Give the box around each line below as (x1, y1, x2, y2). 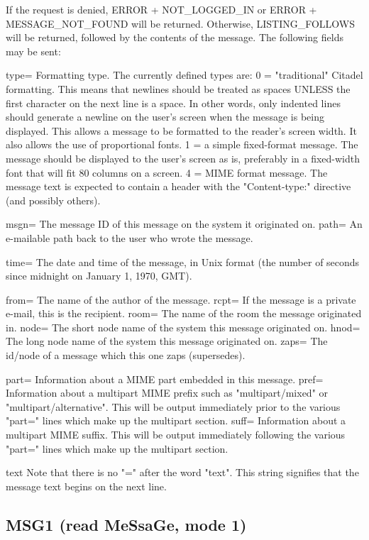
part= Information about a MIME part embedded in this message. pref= (6, 371, 324, 386)
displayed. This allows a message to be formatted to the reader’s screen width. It (6, 123, 357, 138)
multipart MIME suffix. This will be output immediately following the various (6, 427, 346, 442)
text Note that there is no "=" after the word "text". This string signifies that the (6, 465, 359, 480)
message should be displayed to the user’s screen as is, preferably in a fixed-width (6, 150, 360, 165)
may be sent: (6, 43, 61, 58)
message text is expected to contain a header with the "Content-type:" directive (6, 179, 351, 194)
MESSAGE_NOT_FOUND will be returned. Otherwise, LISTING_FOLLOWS (6, 16, 355, 31)
